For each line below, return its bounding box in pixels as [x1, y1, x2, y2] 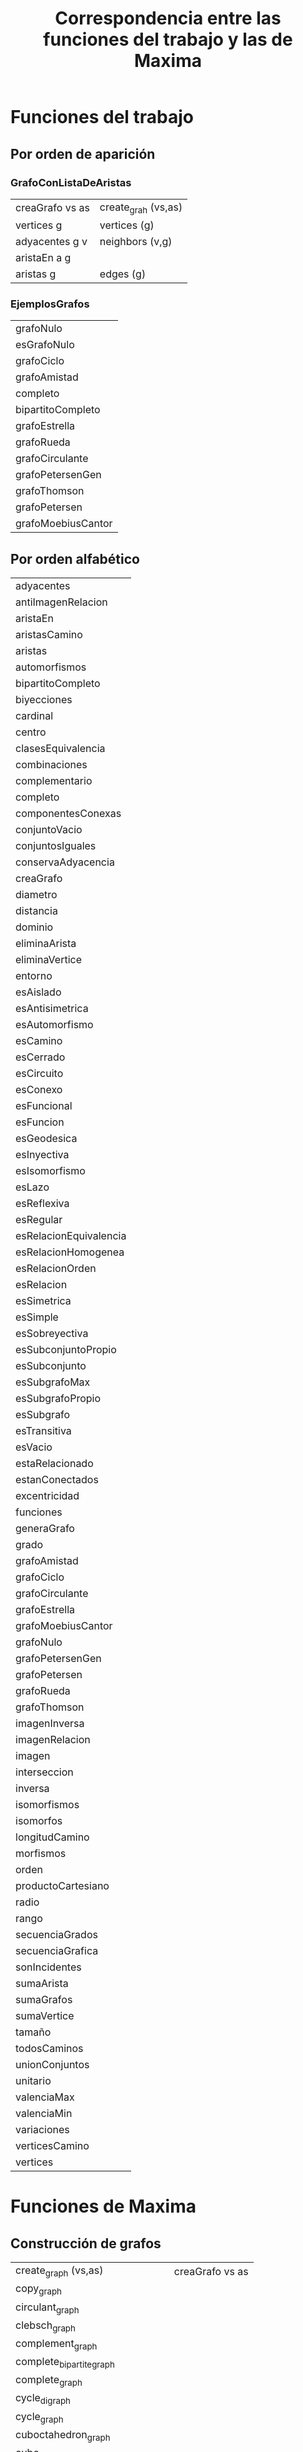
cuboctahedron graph [15, 2427, 111, 2444]
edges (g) [99, 267, 147, 281]
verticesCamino [15, 2139, 90, 2153]
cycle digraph [15, 2391, 71, 2407]
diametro [15, 888, 58, 902]
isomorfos [15, 1814, 63, 1828]
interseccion [15, 1765, 74, 1779]
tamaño [15, 2025, 52, 2039]
